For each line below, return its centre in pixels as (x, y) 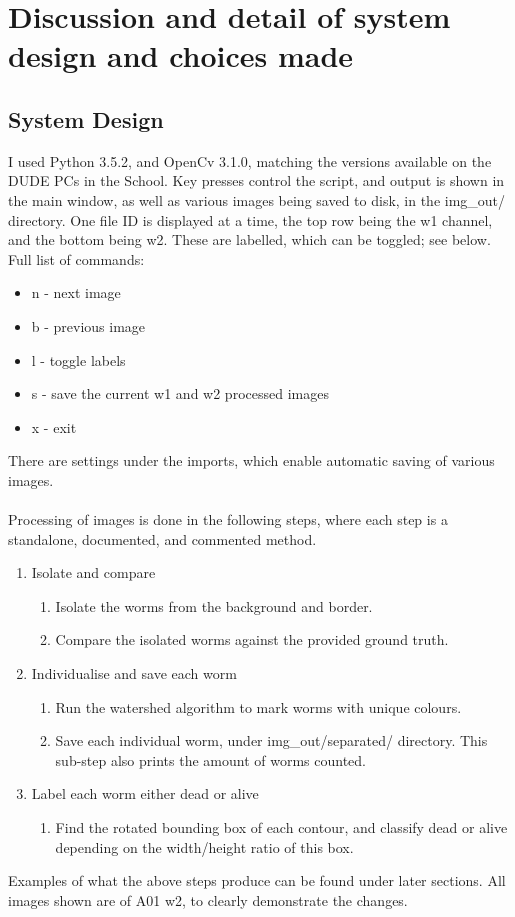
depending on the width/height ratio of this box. (204, 846)
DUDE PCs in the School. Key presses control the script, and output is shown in (256, 180)
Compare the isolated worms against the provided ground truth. (252, 639)
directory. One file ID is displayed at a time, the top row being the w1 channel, (250, 219)
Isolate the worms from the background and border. (214, 605)
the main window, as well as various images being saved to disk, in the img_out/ (257, 199)
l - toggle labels (78, 359)
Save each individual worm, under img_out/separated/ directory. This (271, 740)
